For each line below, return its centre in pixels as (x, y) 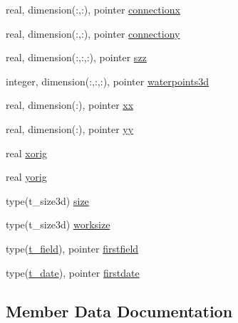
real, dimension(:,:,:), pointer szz (76, 57)
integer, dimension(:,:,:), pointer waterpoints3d (107, 81)
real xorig (27, 153)
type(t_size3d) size (47, 200)
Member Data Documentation (119, 311)
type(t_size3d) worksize (58, 224)
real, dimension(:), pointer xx (70, 105)
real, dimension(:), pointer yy (70, 128)
